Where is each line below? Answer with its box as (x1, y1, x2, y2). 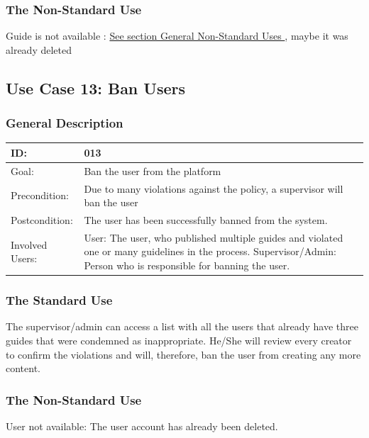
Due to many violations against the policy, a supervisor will (84, 181, 343, 196)
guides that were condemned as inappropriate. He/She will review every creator (6, 332, 352, 347)
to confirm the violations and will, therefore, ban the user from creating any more (6, 347, 361, 361)
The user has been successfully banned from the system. (84, 213, 328, 228)
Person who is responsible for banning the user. (84, 258, 290, 273)
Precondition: (11, 188, 69, 203)
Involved (11, 237, 48, 252)
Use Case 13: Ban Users (6, 77, 186, 99)
